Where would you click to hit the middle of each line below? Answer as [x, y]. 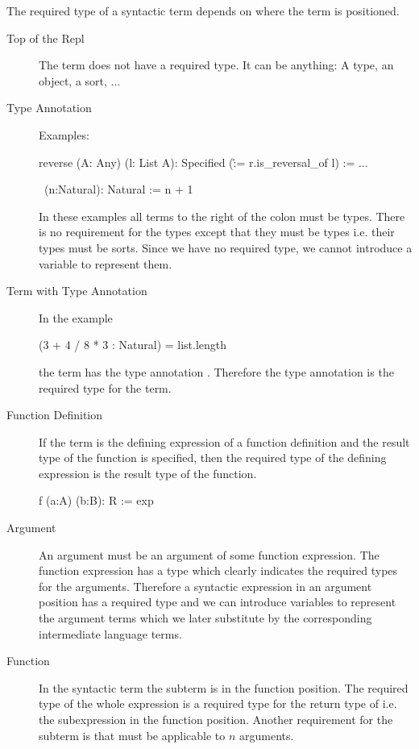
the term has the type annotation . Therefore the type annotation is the [216, 371]
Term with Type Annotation [77, 291]
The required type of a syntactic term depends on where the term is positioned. [203, 10]
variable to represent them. [106, 263]
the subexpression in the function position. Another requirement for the [216, 719]
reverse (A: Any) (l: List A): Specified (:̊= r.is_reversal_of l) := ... [203, 162]
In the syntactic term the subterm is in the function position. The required [224, 687]
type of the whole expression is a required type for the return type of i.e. [218, 703]
